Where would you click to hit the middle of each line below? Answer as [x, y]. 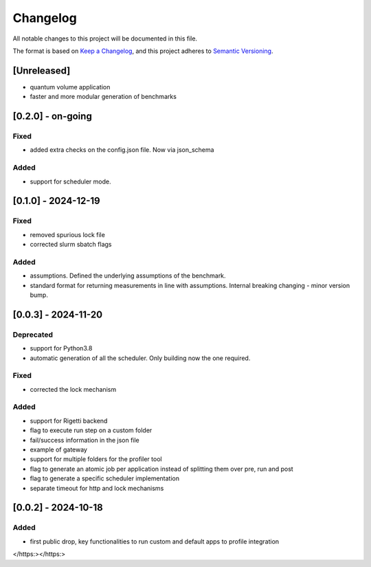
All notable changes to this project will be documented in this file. [105, 38]
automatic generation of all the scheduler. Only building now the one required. [140, 358]
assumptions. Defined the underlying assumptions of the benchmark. [128, 276]
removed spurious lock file [68, 234]
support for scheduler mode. [70, 181]
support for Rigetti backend [69, 421]
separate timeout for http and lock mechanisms [97, 488]
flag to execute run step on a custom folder [91, 430]
